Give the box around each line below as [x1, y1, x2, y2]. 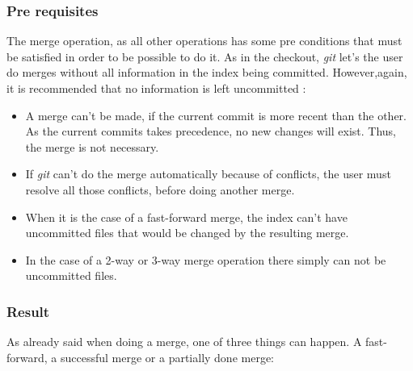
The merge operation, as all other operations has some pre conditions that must [6, 32, 402, 49]
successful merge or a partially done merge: [60, 348, 275, 365]
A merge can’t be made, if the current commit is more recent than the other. [25, 106, 407, 123]
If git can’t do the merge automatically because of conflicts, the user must [25, 165, 391, 182]
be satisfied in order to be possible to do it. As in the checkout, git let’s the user [6, 48, 403, 65]
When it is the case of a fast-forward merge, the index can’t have [25, 208, 348, 225]
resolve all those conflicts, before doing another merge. [25, 181, 295, 198]
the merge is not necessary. [25, 138, 159, 155]
